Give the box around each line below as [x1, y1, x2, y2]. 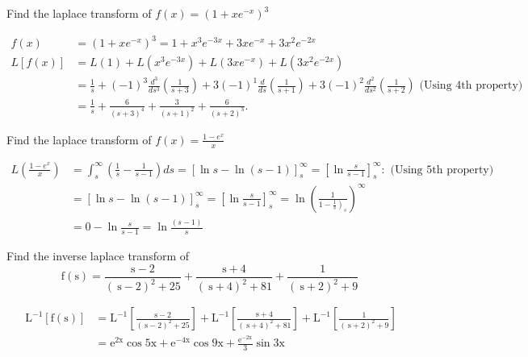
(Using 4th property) [419, 80, 523, 92]
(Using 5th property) [390, 164, 494, 176]
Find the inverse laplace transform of [6, 247, 190, 264]
